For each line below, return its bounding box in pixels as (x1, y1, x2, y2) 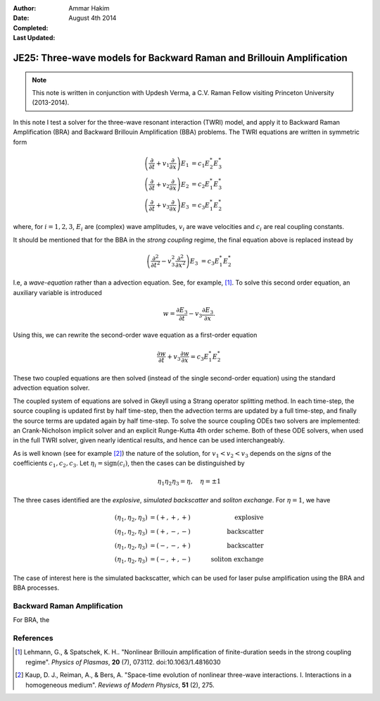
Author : (13, 4, 37, 12)
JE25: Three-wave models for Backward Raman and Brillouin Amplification (13, 51, 348, 63)
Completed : (13, 23, 49, 32)
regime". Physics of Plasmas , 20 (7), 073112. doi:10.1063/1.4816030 (25, 657, 221, 666)
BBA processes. (13, 583, 60, 592)
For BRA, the (13, 616, 50, 624)
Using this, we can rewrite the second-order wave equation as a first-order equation (13, 331, 258, 340)
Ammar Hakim (68, 4, 110, 12)
